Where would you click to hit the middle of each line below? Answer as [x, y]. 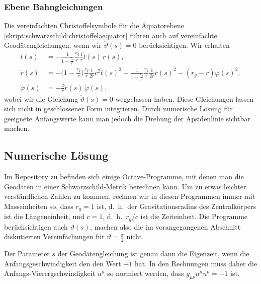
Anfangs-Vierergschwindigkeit [50, 273]
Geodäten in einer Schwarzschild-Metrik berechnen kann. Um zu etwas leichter [125, 186]
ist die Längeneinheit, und [44, 216]
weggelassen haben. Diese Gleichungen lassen [185, 98]
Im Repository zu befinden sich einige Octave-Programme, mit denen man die [124, 176]
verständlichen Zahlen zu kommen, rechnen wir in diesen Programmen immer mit [130, 196]
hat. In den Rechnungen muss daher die [196, 263]
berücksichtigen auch [36, 226]
